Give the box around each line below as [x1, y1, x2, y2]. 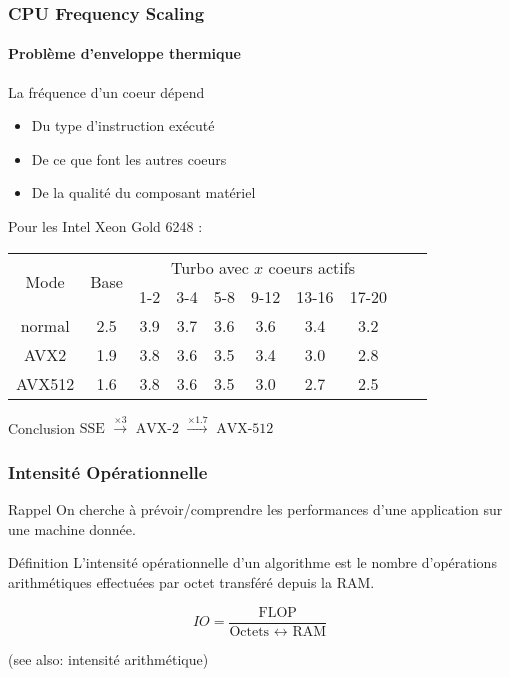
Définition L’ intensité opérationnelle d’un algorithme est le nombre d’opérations [8, 552, 497, 573]
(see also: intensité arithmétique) [8, 648, 209, 669]
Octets [229, 624, 270, 639]
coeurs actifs [268, 255, 355, 279]
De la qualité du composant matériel [31, 182, 256, 203]
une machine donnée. [8, 518, 136, 539]
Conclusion [8, 417, 75, 438]
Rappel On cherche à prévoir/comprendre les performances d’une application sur [8, 499, 503, 520]
